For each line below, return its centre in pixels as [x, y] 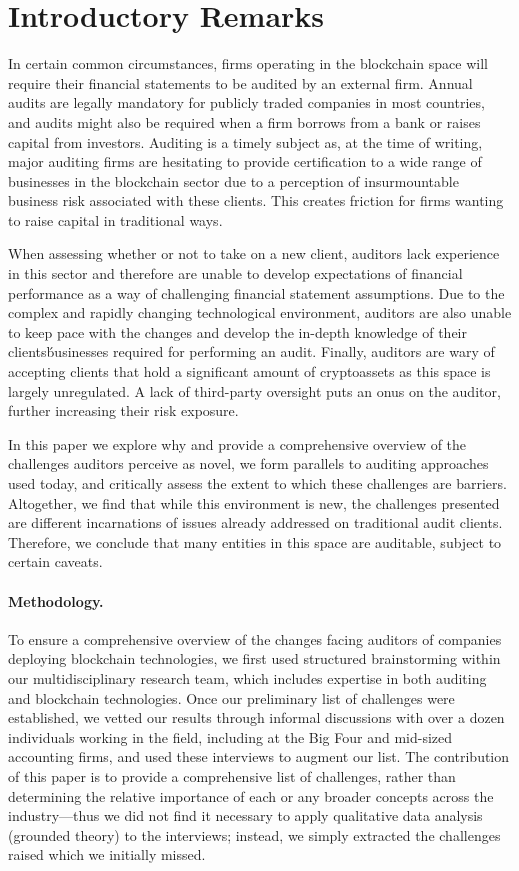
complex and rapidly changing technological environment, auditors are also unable [260, 312]
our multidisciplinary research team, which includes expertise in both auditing [247, 677]
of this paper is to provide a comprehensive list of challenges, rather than [232, 775]
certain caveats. [55, 561]
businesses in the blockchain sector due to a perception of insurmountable [233, 180]
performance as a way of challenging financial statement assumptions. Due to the [256, 292]
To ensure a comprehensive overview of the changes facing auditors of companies [255, 638]
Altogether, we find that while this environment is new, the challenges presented [254, 502]
